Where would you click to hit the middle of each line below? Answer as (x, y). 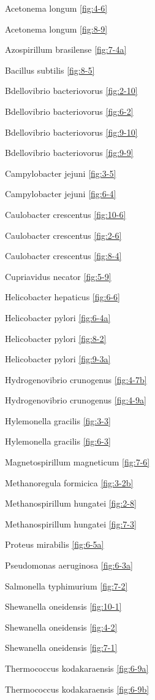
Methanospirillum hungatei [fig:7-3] (71, 523)
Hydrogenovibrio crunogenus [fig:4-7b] (76, 379)
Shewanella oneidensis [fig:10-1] (63, 606)
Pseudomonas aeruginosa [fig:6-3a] (69, 565)
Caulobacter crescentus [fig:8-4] (63, 256)
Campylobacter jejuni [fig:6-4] (61, 194)
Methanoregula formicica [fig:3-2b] (69, 482)
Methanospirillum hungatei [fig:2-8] (71, 503)
